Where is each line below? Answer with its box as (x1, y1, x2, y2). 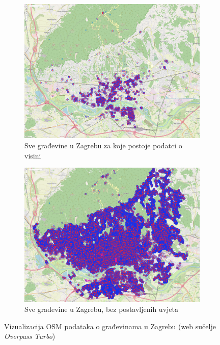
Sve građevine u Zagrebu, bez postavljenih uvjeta (24, 304, 178, 314)
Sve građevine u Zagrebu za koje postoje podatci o (24, 140, 182, 150)
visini (24, 150, 41, 161)
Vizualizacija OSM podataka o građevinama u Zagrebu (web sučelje (4, 321, 216, 331)
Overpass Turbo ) (4, 331, 56, 341)
